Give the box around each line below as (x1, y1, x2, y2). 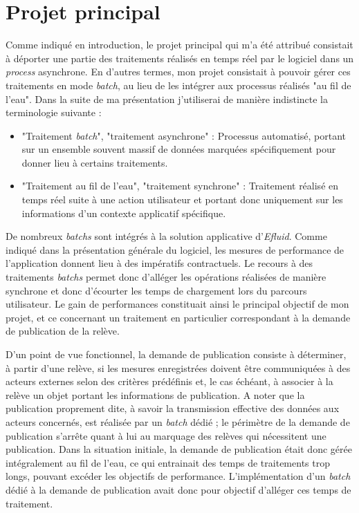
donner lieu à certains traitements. (21, 155, 168, 169)
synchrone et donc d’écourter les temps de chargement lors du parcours (6, 283, 307, 297)
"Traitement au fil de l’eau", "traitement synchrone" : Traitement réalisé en (21, 178, 339, 193)
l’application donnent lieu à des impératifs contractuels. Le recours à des (6, 256, 313, 270)
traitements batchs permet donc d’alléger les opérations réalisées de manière (6, 270, 326, 284)
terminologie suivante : (6, 105, 102, 120)
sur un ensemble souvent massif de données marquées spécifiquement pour (21, 142, 336, 156)
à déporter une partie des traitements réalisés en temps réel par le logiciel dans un (6, 50, 354, 65)
